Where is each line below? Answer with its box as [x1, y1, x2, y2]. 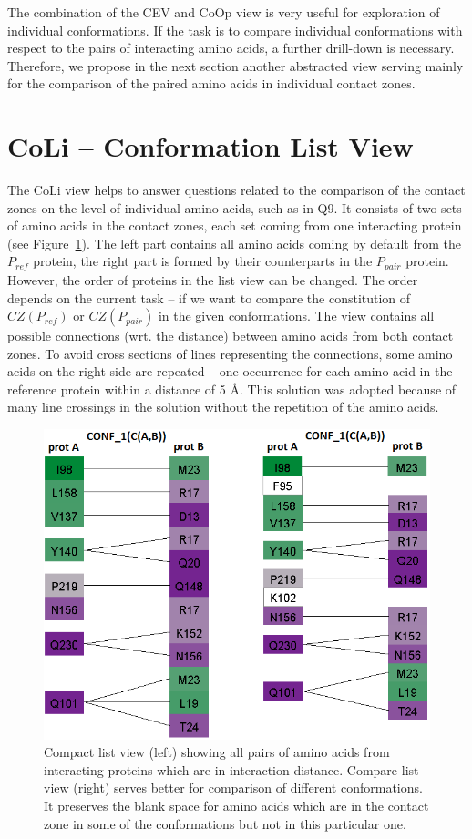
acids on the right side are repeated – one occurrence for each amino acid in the [7, 362, 453, 381]
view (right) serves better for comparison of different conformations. [44, 778, 423, 797]
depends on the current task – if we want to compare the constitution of [7, 288, 411, 307]
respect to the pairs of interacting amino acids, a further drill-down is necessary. [7, 38, 455, 57]
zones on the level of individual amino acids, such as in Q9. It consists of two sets [7, 198, 462, 217]
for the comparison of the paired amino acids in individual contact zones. [7, 74, 416, 93]
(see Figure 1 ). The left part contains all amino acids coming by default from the [7, 233, 461, 252]
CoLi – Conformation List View [7, 128, 414, 165]
